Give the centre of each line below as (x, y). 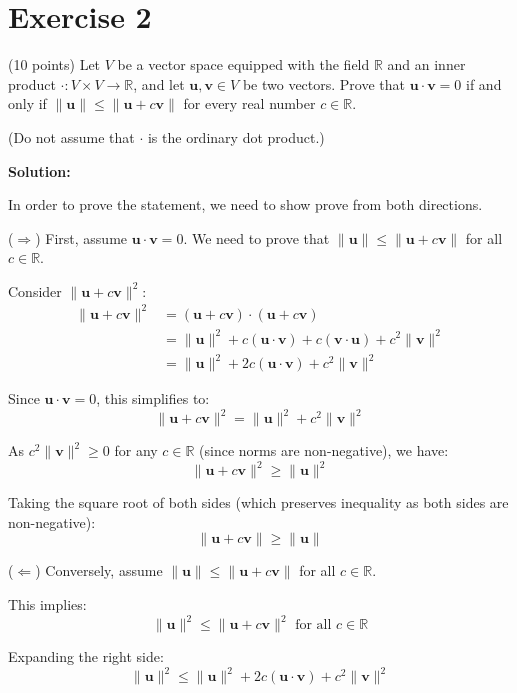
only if (27, 103)
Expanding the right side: (86, 656)
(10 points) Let (54, 64)
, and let (159, 83)
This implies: (47, 604)
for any (136, 450)
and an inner (426, 64)
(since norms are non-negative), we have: (324, 450)
